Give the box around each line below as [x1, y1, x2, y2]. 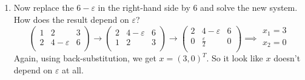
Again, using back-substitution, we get [13, 52, 156, 64]
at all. [62, 63, 84, 76]
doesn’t [273, 52, 301, 64]
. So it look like [206, 52, 263, 64]
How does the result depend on [13, 13, 129, 25]
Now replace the [13, 1, 74, 13]
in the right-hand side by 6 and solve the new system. [98, 1, 298, 13]
